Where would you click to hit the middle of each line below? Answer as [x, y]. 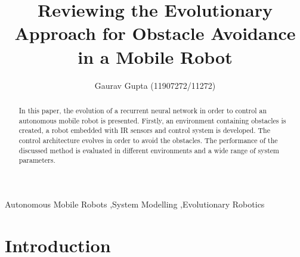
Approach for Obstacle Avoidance [155, 33]
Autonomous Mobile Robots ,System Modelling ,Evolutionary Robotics [135, 204]
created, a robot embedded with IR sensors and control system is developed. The [144, 130]
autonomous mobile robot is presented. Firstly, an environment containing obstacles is [152, 120]
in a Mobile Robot [155, 56]
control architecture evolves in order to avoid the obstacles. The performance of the [148, 140]
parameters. [37, 160]
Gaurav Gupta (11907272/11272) [155, 85]
